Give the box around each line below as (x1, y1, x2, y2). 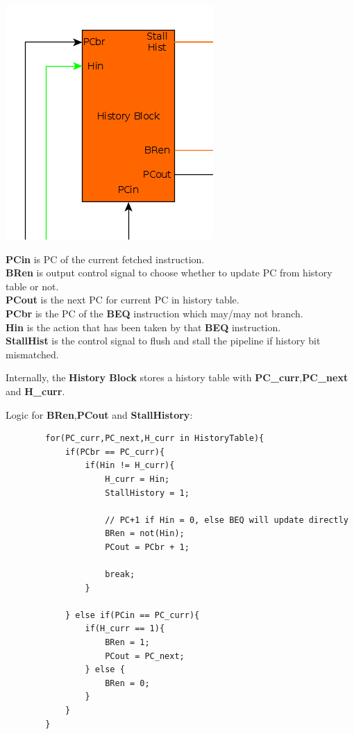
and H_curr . (6, 383, 65, 398)
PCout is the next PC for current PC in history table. (6, 292, 239, 307)
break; (105, 569, 135, 580)
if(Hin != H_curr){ (85, 460, 175, 471)
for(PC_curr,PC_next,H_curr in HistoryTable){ (45, 433, 264, 444)
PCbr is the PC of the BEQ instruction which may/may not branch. (6, 306, 303, 320)
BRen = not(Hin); (105, 528, 185, 539)
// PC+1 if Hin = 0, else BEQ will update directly (105, 515, 348, 525)
